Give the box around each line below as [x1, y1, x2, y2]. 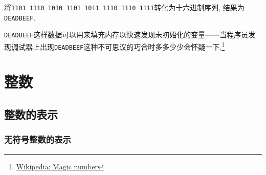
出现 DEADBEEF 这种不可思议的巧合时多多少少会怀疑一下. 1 [39, 39, 225, 52]
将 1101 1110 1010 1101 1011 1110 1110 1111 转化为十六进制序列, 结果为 [4, 2, 245, 12]
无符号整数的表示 [4, 133, 71, 146]
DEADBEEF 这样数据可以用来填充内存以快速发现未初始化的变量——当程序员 [4, 29, 249, 40]
